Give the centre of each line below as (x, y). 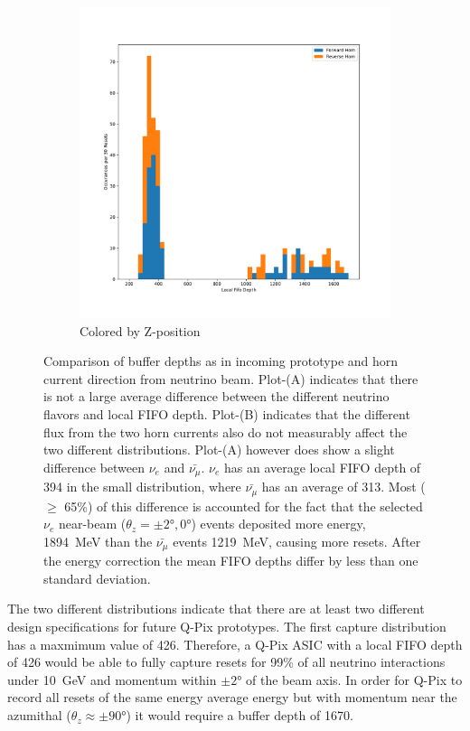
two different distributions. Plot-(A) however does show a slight (219, 450)
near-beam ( (92, 524)
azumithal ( (39, 715)
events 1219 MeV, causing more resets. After (297, 541)
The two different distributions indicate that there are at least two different (216, 609)
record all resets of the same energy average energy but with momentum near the (232, 697)
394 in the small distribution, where (142, 487)
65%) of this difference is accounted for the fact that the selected (244, 506)
